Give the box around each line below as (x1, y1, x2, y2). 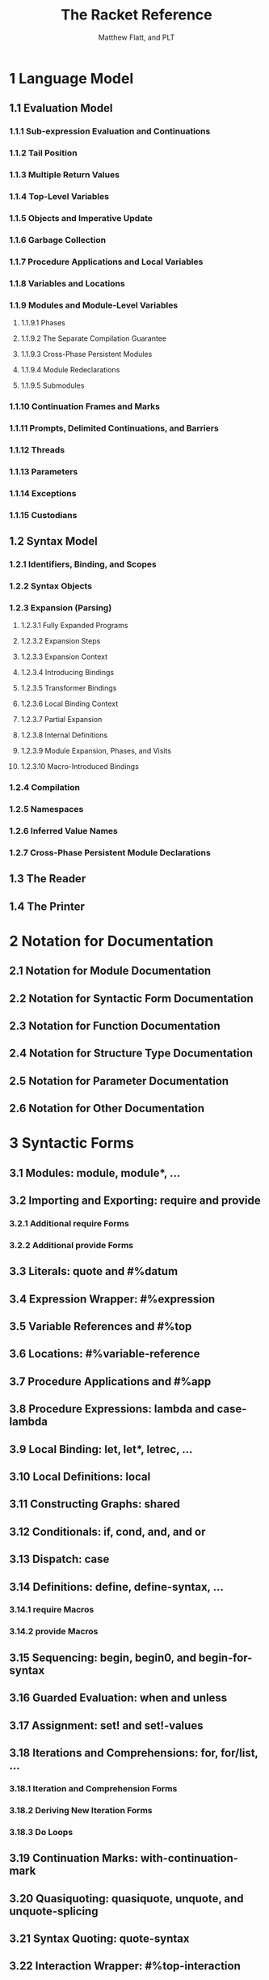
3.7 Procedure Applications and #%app (9, 1375, 212, 1388)
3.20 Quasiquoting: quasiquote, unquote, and (9, 1892, 245, 1906)
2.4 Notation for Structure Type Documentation (9, 1047, 254, 1060)
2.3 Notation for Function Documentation (9, 1018, 221, 1033)
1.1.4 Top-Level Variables (9, 191, 110, 202)
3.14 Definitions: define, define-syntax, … (9, 1580, 225, 1594)
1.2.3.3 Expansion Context (20, 652, 108, 661)
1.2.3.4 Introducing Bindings (20, 668, 115, 678)
